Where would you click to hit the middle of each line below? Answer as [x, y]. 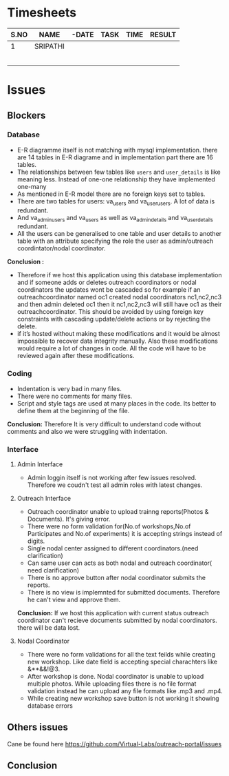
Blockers [26, 115]
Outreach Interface [44, 498]
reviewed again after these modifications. [76, 356]
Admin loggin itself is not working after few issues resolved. [112, 478]
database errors [50, 706]
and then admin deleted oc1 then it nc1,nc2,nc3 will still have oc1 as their [119, 304]
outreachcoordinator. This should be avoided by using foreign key [110, 312]
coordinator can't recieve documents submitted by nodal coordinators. [117, 620]
